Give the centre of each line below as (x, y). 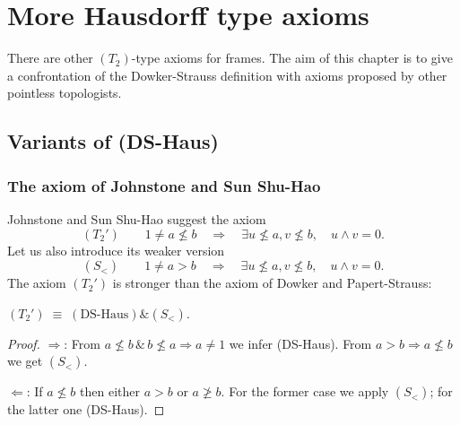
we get (25, 361)
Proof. (24, 343)
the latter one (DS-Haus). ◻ (86, 409)
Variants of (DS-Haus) (113, 141)
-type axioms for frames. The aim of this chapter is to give (292, 58)
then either (110, 391)
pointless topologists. (65, 93)
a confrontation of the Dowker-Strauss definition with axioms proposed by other (227, 75)
